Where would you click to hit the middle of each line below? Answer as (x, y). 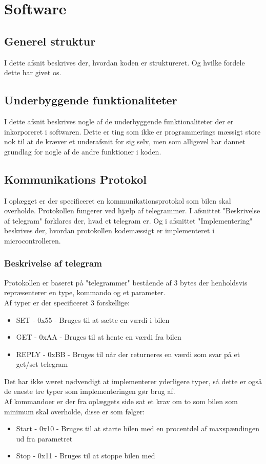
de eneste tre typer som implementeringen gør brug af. (90, 391)
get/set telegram (42, 364)
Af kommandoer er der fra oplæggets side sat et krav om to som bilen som (121, 401)
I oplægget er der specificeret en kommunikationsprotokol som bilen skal (118, 200)
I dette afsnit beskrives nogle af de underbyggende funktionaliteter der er (119, 121)
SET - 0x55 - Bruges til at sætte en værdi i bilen (93, 319)
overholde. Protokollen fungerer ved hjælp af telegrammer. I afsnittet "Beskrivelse (132, 211)
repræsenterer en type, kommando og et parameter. (85, 292)
